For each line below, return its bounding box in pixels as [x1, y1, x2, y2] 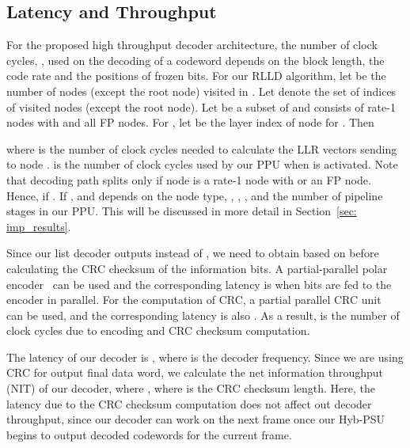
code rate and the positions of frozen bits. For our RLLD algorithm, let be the [6, 67, 386, 84]
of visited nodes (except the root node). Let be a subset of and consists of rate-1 [6, 98, 396, 115]
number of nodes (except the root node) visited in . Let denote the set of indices [6, 82, 397, 99]
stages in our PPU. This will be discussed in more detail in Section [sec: [6, 203, 357, 219]
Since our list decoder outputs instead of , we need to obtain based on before [6, 245, 379, 261]
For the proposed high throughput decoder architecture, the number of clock [6, 36, 378, 53]
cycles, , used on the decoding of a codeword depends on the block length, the [6, 51, 385, 68]
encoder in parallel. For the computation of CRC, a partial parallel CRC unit [6, 291, 382, 308]
